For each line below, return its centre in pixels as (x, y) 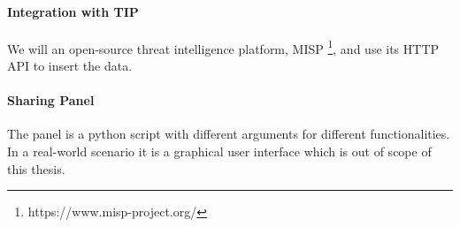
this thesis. (36, 168)
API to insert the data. (70, 66)
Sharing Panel (51, 100)
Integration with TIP (73, 11)
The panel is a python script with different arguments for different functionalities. (229, 134)
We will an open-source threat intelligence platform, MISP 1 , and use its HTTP (223, 47)
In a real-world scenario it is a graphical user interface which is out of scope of (219, 151)
